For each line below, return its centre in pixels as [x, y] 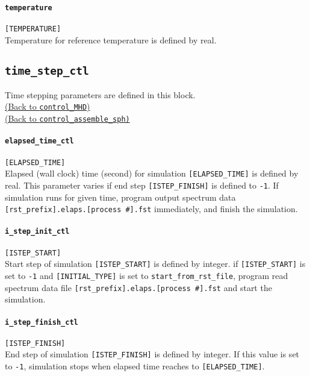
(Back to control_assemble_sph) [67, 118]
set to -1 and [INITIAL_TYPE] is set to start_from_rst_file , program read [147, 276]
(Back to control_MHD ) [48, 106]
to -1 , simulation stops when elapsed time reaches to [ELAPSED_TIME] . [135, 366]
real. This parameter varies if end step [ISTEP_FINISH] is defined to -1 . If [142, 185]
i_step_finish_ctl [42, 322]
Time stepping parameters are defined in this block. [100, 94]
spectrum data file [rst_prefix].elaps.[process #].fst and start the [138, 287]
